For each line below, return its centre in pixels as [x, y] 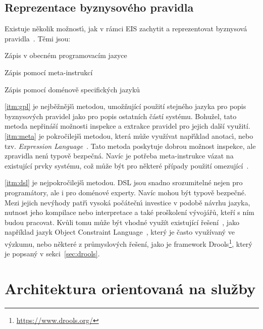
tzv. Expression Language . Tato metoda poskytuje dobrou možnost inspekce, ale [130, 146]
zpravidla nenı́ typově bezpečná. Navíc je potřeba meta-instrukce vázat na [119, 156]
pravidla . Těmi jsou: [38, 38]
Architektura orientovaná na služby [130, 288]
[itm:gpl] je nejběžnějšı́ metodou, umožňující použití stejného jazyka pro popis [125, 106]
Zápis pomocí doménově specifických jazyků [72, 89]
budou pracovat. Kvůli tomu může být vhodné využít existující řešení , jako [122, 222]
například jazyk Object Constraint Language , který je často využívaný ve [120, 232]
